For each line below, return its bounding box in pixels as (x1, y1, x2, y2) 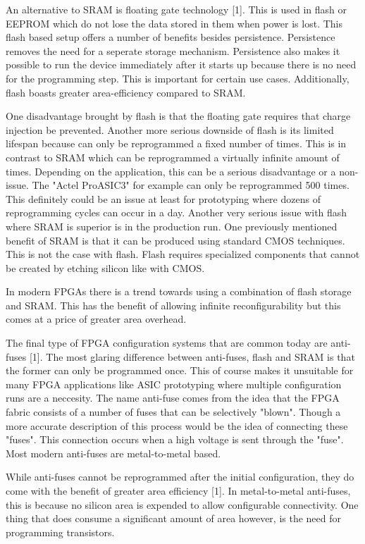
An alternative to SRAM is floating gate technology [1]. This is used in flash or (6, 2, 347, 16)
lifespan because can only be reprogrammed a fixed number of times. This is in (6, 136, 347, 151)
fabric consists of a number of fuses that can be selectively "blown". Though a (6, 404, 341, 419)
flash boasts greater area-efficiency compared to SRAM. (6, 85, 246, 99)
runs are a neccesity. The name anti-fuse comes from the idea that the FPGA (6, 390, 340, 405)
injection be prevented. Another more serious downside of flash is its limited (6, 122, 334, 137)
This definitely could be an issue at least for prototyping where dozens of (6, 191, 321, 206)
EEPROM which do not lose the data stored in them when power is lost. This (6, 16, 343, 30)
